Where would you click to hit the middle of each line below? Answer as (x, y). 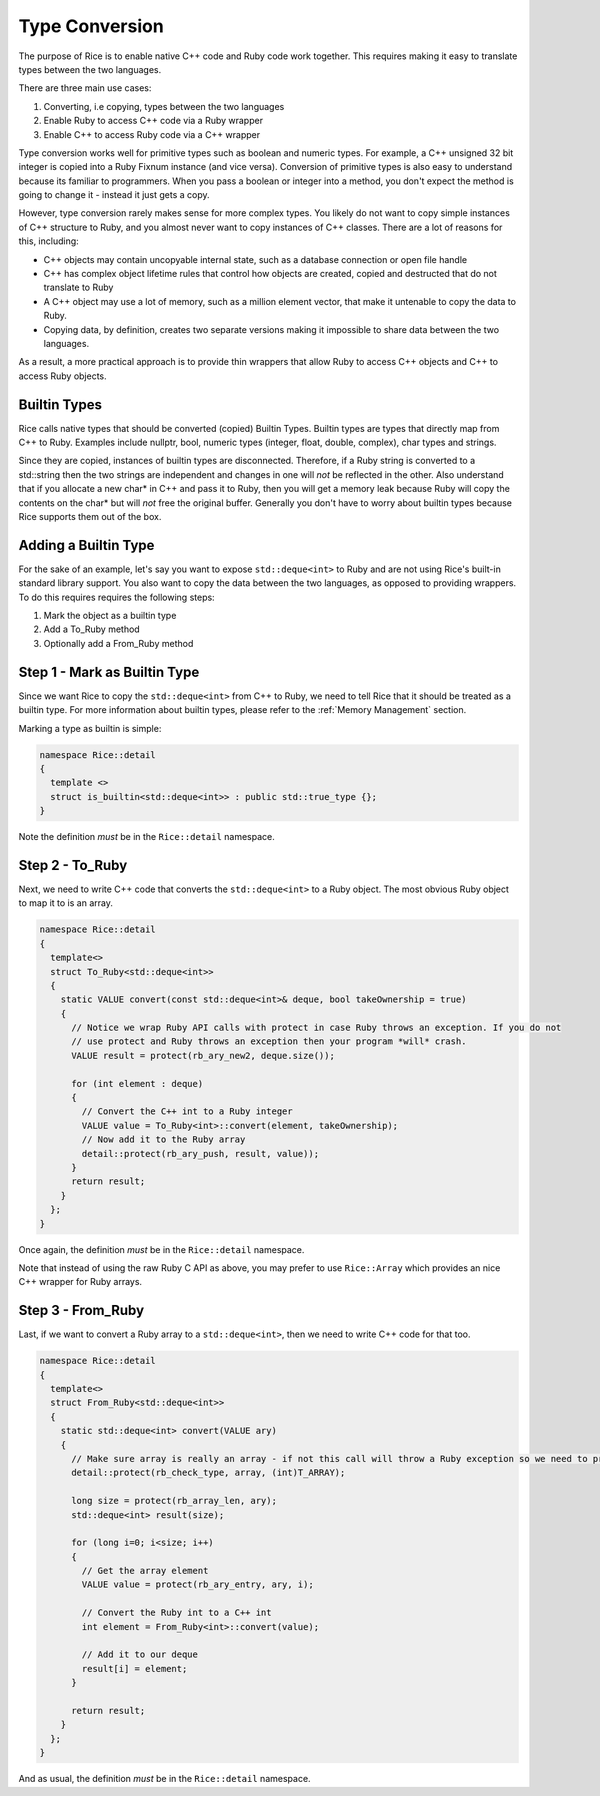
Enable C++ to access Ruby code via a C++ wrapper (151, 134)
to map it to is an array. (66, 903)
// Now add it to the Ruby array (163, 1139)
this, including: (48, 241)
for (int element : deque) (137, 1083)
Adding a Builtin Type (86, 545)
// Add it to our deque (140, 1654)
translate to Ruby (78, 287)
